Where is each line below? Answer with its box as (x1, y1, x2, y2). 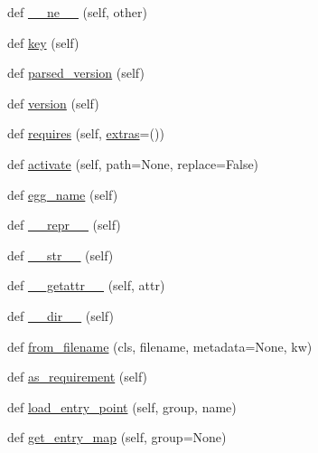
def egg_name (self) (7, 184, 118, 203)
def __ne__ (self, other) (7, 3, 147, 21)
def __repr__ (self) (7, 215, 121, 234)
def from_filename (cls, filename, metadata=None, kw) (7, 336, 313, 355)
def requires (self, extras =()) (7, 124, 164, 143)
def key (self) (7, 33, 79, 52)
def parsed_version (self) (7, 63, 145, 82)
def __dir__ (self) (7, 306, 114, 325)
